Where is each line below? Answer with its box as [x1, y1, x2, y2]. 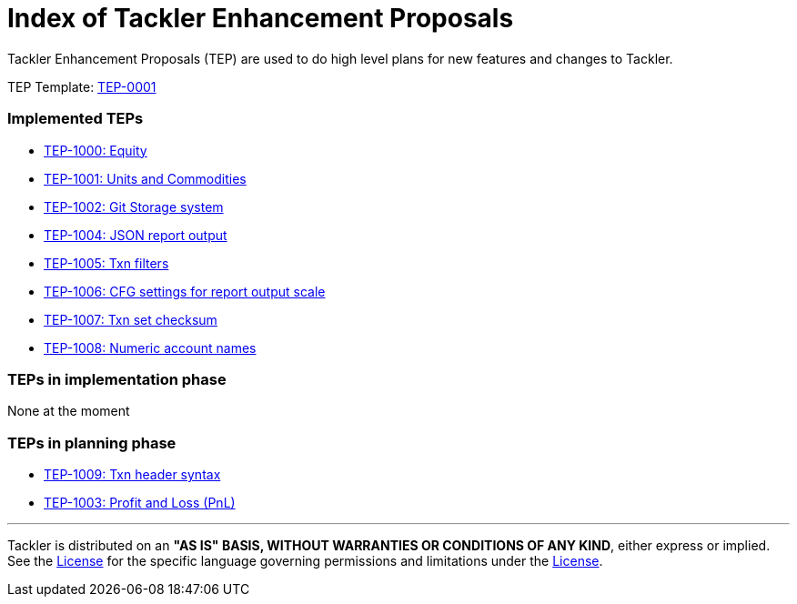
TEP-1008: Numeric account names [44, 339, 257, 356]
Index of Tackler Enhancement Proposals [7, 3, 514, 34]
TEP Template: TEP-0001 [7, 78, 156, 95]
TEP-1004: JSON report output [44, 226, 227, 243]
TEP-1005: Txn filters [44, 255, 169, 271]
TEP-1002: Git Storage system [44, 198, 224, 215]
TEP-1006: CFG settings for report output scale [44, 283, 326, 299]
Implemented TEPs [7, 109, 144, 128]
